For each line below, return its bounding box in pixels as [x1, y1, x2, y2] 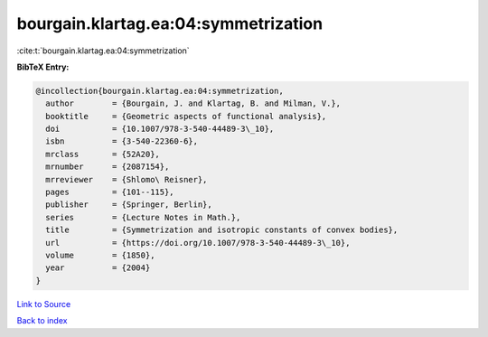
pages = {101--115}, [45, 187, 175, 198]
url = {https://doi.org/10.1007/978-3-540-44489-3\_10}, [45, 238, 351, 248]
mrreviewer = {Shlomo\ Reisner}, [45, 174, 208, 184]
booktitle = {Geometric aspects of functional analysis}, [45, 111, 327, 121]
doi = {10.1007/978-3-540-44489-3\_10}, [45, 124, 275, 135]
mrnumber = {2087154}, [45, 162, 170, 172]
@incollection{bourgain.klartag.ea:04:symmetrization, [35, 86, 284, 96]
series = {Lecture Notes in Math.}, [45, 212, 241, 222]
